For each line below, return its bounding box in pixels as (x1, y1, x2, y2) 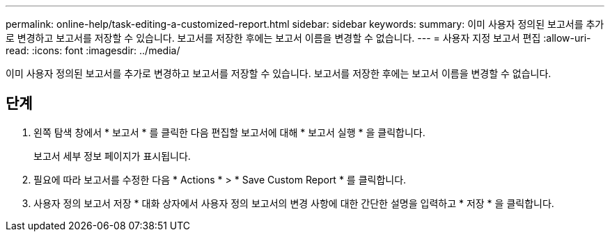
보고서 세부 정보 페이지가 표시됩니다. (33, 149, 191, 162)
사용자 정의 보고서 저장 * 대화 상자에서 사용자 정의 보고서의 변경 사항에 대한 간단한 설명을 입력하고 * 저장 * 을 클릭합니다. (33, 197, 554, 209)
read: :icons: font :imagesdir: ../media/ (6, 44, 180, 56)
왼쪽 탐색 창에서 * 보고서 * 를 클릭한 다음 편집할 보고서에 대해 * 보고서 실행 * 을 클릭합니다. (33, 126, 425, 138)
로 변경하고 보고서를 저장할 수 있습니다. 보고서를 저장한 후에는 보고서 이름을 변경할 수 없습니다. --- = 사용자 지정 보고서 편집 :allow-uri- (6, 32, 591, 44)
